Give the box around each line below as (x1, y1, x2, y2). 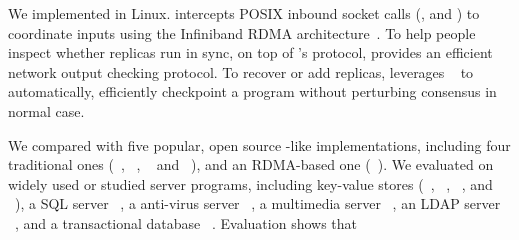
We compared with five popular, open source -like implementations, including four (8, 134, 511, 155)
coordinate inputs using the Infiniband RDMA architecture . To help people (8, 22, 476, 43)
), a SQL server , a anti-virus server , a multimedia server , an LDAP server (15, 193, 501, 214)
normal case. (8, 100, 85, 121)
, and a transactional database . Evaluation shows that (15, 212, 358, 233)
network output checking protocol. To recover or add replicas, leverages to (8, 61, 474, 82)
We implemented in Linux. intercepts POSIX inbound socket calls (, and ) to (8, 3, 480, 23)
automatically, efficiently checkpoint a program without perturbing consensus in (8, 81, 497, 102)
